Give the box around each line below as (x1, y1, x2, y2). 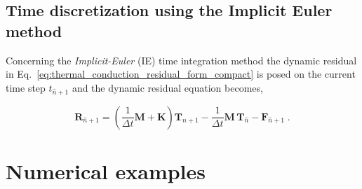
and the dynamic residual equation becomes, (72, 80, 263, 94)
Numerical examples (6, 156, 206, 185)
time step (6, 80, 46, 94)
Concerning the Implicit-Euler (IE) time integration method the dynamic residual (6, 52, 357, 67)
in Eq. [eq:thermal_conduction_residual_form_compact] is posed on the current (6, 66, 356, 81)
